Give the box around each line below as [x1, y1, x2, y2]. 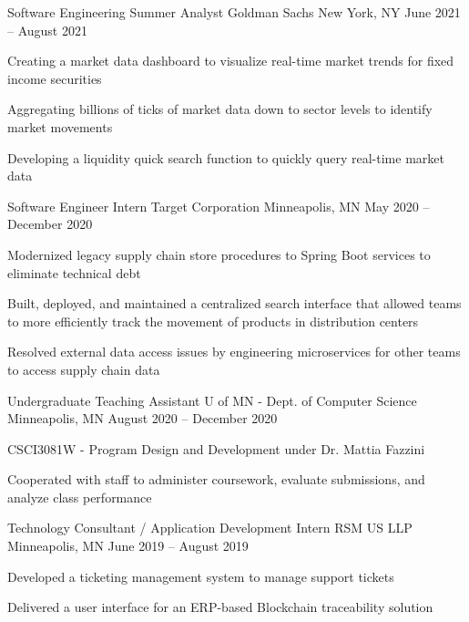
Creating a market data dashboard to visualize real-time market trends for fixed [7, 51, 454, 70]
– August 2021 [7, 20, 87, 39]
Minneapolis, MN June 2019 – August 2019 [7, 536, 249, 555]
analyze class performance [7, 487, 152, 506]
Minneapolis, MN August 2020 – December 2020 [7, 409, 278, 428]
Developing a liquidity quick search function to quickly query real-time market [7, 148, 444, 167]
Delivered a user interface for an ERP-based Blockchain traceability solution [7, 597, 433, 617]
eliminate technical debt [7, 263, 141, 282]
